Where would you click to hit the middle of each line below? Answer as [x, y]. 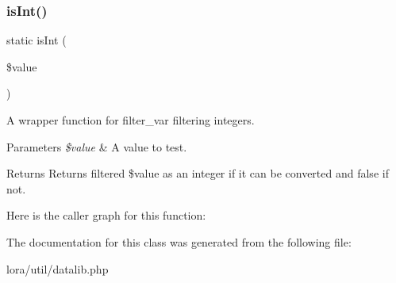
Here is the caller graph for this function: [106, 215]
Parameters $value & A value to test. [97, 146]
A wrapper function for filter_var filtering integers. [131, 120]
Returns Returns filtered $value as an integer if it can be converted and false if [198, 173]
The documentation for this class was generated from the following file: [179, 241]
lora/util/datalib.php [58, 268]
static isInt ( [37, 40]
